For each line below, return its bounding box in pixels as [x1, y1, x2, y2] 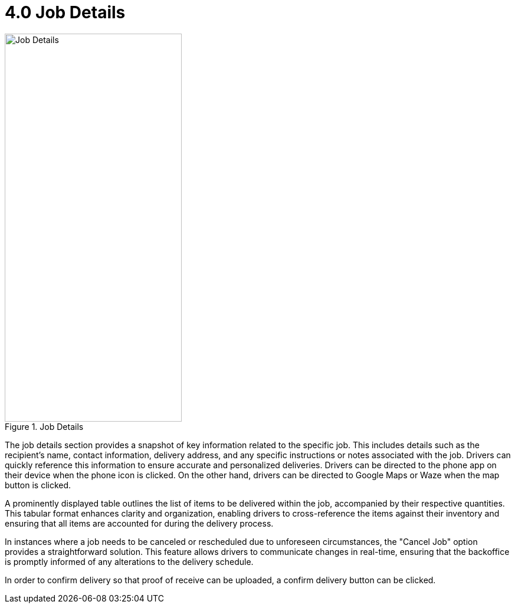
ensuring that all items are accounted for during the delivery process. [5, 518, 274, 528]
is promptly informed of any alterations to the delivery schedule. [5, 556, 254, 567]
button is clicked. [5, 479, 71, 490]
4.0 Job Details [5, 2, 126, 22]
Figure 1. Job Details [5, 421, 84, 432]
